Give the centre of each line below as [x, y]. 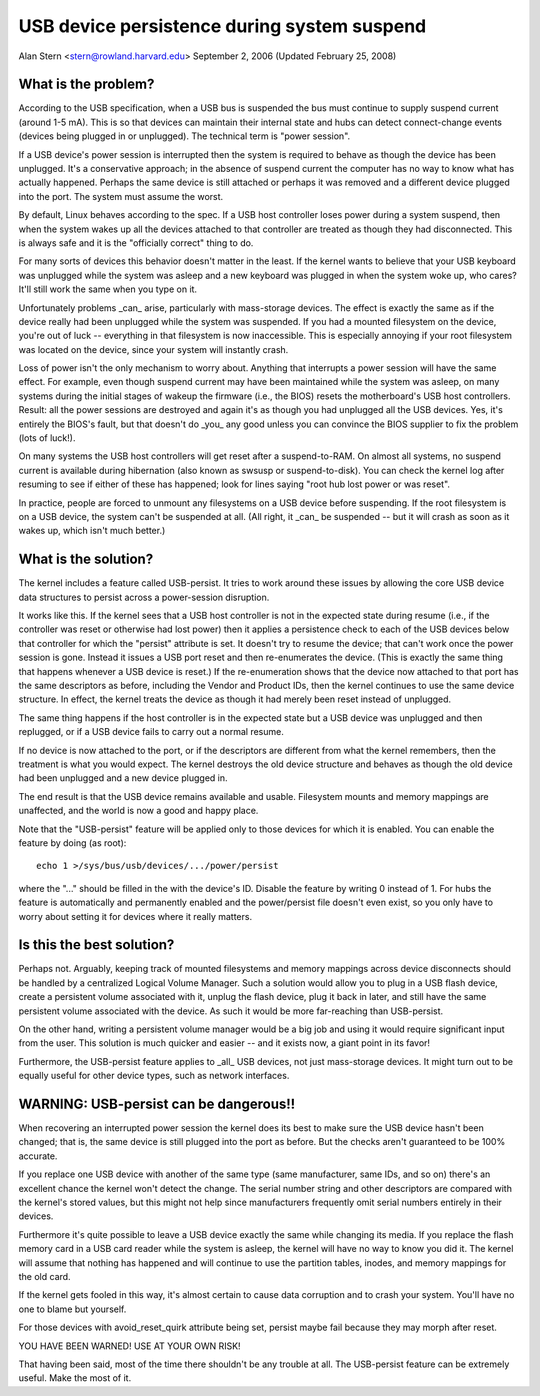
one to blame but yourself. [72, 1309]
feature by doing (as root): [72, 842]
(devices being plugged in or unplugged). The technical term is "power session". [184, 136]
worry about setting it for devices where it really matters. [135, 916]
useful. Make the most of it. [75, 1378]
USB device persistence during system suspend [222, 26]
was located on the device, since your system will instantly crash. [153, 349]
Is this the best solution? [96, 945]
